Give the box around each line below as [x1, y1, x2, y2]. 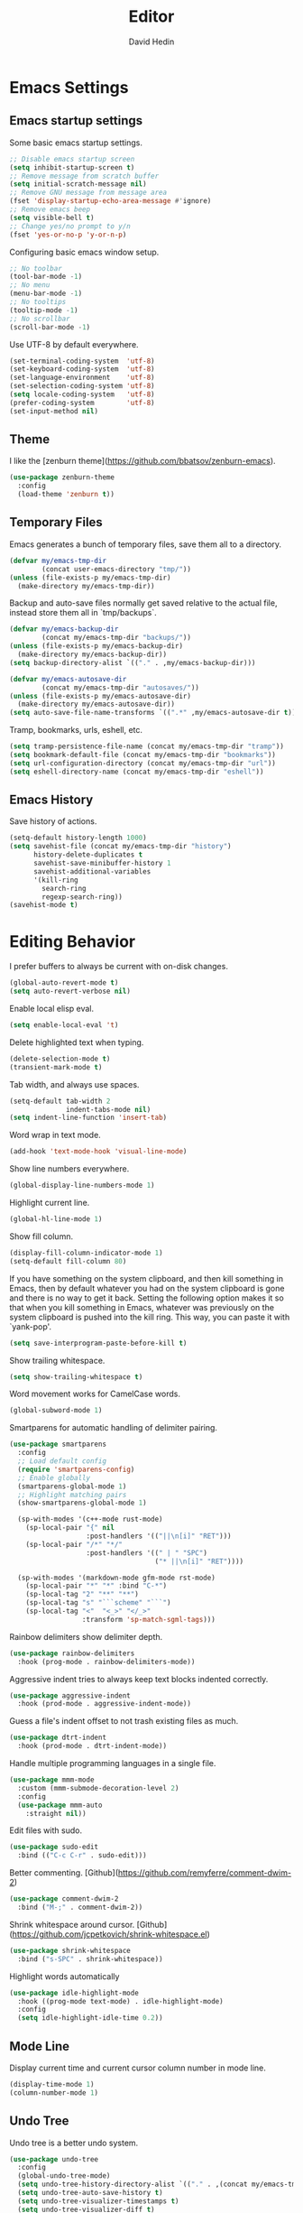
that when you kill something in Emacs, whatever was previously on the [9, 1301, 275, 1312]
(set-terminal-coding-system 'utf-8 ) [9, 356, 155, 366]
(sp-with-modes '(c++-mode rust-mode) [17, 1514, 164, 1524]
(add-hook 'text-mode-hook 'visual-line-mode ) [9, 1147, 188, 1156]
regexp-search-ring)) [41, 892, 124, 902]
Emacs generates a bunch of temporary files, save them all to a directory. [9, 539, 282, 550]
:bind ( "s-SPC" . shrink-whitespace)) [17, 1954, 164, 1964]
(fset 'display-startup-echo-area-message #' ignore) [9, 197, 212, 206]
